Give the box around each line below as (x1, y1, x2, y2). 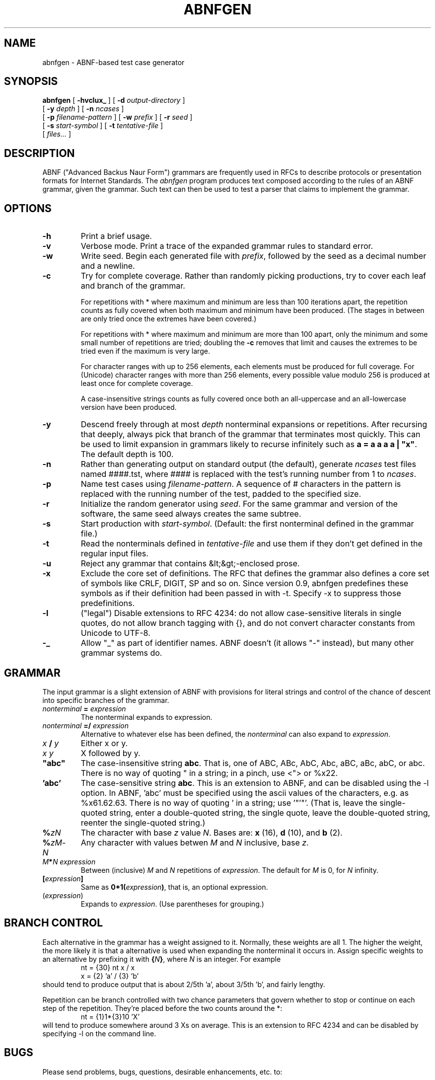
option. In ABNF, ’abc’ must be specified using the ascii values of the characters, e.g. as (80, 787, 409, 798)
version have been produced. (80, 403, 177, 412)
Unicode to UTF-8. (80, 628, 150, 638)
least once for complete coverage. (80, 379, 193, 388)
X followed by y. (80, 748, 141, 758)
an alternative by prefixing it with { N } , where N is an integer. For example (42, 954, 281, 963)
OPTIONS (4, 202, 52, 215)
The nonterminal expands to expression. (80, 712, 213, 721)
